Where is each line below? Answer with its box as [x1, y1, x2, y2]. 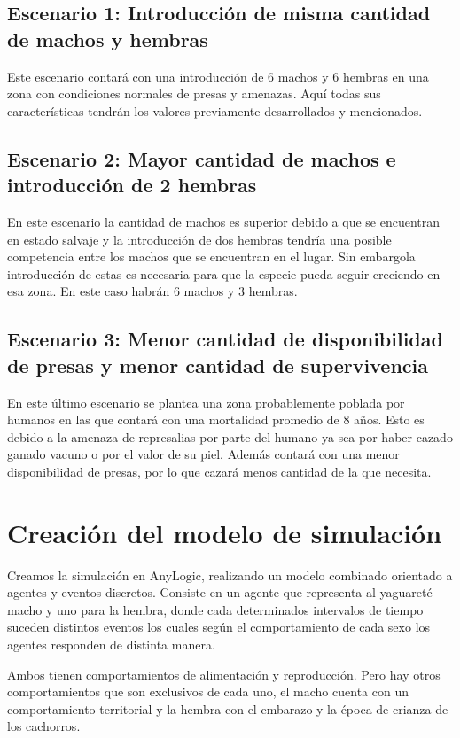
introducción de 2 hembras [7, 171, 257, 198]
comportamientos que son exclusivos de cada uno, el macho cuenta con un [7, 682, 409, 701]
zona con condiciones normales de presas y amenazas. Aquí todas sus [7, 84, 381, 103]
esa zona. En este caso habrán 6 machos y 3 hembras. [7, 282, 298, 300]
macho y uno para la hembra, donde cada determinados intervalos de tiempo [7, 600, 424, 618]
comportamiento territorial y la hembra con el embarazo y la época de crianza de [7, 699, 448, 718]
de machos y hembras [7, 25, 208, 52]
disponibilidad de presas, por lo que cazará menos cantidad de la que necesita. [7, 462, 432, 480]
